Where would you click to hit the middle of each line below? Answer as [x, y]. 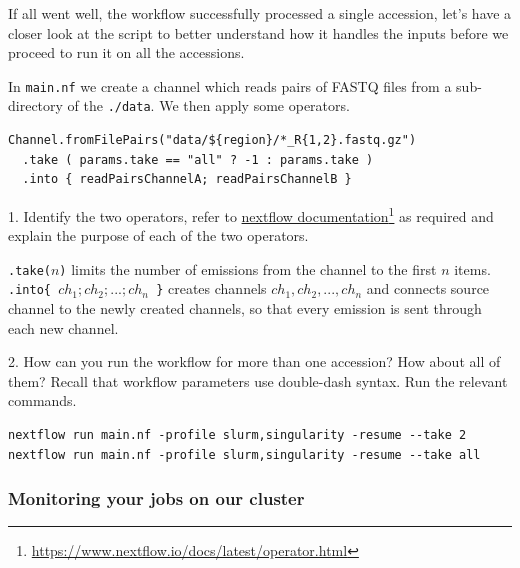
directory [35, 105]
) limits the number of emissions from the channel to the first [248, 268]
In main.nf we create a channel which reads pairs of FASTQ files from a [230, 85]
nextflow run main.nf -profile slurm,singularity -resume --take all [244, 454]
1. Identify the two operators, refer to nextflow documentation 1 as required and [251, 214]
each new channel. [63, 327]
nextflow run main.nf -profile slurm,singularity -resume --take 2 [237, 435]
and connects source [428, 288]
